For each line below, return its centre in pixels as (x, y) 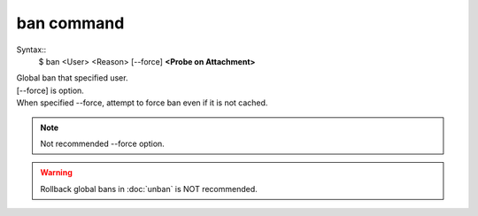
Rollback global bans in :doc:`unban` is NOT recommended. (149, 189)
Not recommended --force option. (103, 143)
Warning (56, 173)
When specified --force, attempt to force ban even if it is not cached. (142, 103)
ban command (70, 23)
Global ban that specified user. (72, 78)
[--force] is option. (50, 90)
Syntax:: (31, 50)
